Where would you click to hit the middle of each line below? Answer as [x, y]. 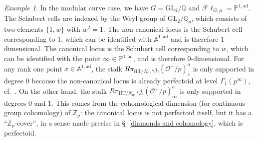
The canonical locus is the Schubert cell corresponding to [131, 48]
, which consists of [219, 18]
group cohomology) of [37, 112]
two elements [24, 29]
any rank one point [33, 68]
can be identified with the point [52, 58]
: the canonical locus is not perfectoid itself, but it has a [166, 112]
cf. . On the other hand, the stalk [56, 91]
